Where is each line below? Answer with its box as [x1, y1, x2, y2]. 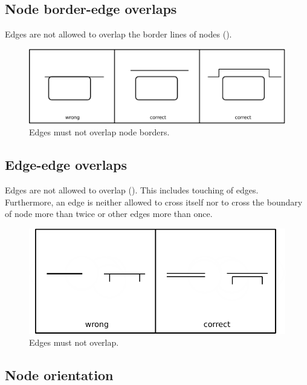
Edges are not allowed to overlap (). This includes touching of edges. [5, 183, 259, 196]
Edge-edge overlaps [5, 155, 128, 174]
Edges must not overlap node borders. [29, 126, 170, 138]
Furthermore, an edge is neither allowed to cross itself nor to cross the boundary [5, 195, 303, 208]
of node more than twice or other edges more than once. [5, 207, 213, 220]
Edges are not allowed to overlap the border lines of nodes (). [5, 28, 232, 40]
